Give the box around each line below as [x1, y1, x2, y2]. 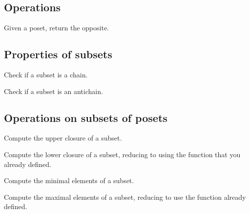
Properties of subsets [4, 47, 112, 62]
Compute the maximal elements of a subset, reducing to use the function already [4, 191, 246, 202]
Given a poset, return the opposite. [4, 23, 109, 33]
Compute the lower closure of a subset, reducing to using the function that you [4, 149, 241, 159]
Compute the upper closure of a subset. [4, 133, 122, 143]
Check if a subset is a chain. [4, 70, 88, 79]
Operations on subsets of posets [4, 110, 167, 125]
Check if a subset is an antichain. [4, 86, 103, 96]
